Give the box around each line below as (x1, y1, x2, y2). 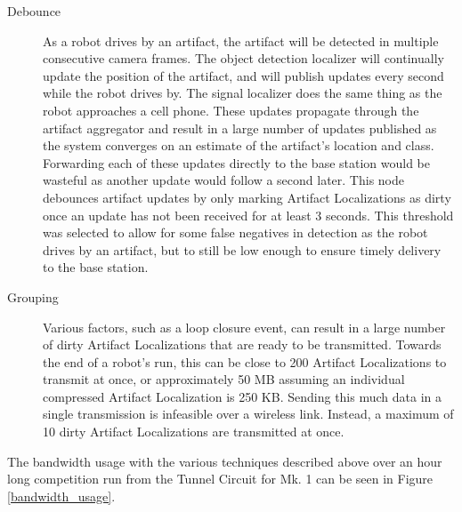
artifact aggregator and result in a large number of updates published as (43, 118, 437, 137)
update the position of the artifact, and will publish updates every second (43, 66, 444, 84)
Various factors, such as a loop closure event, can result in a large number (43, 317, 446, 336)
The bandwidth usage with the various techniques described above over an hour (7, 452, 442, 470)
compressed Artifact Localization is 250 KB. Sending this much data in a (43, 387, 442, 405)
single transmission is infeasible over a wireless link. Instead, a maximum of (43, 404, 454, 423)
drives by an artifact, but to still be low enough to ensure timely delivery (43, 240, 442, 259)
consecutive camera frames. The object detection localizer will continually (43, 49, 444, 68)
